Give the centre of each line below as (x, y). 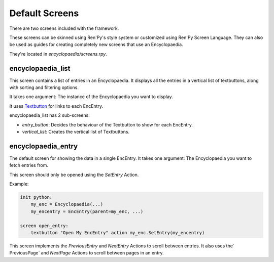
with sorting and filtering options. (44, 88)
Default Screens (44, 13)
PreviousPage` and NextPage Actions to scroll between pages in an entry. (87, 253)
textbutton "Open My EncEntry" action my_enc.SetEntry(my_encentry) (118, 232)
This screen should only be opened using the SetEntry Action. (74, 174)
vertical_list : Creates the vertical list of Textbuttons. (76, 132)
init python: (36, 198)
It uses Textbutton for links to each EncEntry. (56, 106)
